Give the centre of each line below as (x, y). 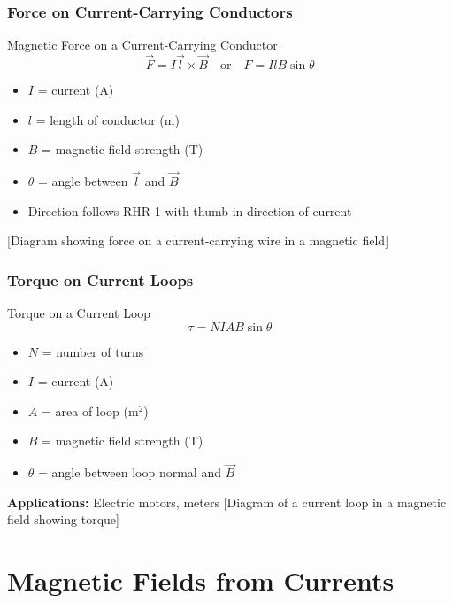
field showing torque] (63, 519)
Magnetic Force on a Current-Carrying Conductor (142, 45)
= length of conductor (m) (107, 119)
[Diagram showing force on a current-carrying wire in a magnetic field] (198, 240)
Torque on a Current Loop (79, 313)
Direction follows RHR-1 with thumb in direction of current (190, 210)
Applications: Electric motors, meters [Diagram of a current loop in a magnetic (227, 502)
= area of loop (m (90, 410)
